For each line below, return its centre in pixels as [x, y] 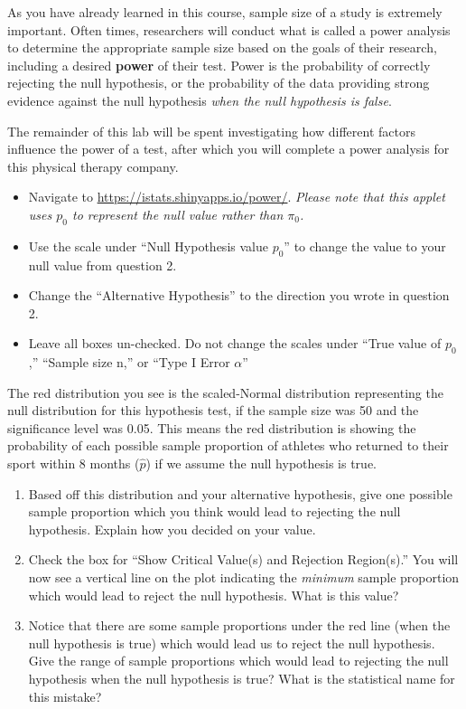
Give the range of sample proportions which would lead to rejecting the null [238, 661]
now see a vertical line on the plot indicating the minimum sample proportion [244, 577]
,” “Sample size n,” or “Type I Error [129, 362]
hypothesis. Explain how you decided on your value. [172, 529]
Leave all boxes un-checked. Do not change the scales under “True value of [235, 343]
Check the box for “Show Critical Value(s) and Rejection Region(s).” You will [243, 559]
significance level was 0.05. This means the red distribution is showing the [212, 427]
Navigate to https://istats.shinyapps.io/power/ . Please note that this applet [237, 197]
